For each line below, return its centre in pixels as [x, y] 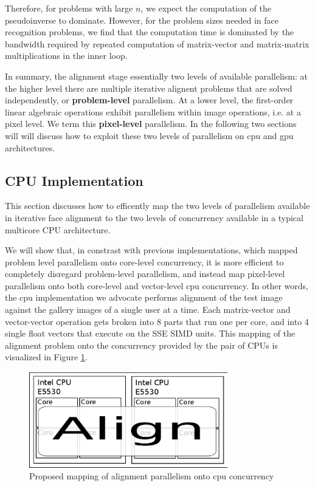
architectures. [30, 147]
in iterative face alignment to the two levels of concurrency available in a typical [154, 217]
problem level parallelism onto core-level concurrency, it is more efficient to [144, 262]
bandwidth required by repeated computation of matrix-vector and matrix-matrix [157, 43]
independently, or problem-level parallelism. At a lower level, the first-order [149, 100]
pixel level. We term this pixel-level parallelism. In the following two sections [151, 124]
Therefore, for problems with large [69, 8]
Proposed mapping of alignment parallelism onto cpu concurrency [152, 476]
